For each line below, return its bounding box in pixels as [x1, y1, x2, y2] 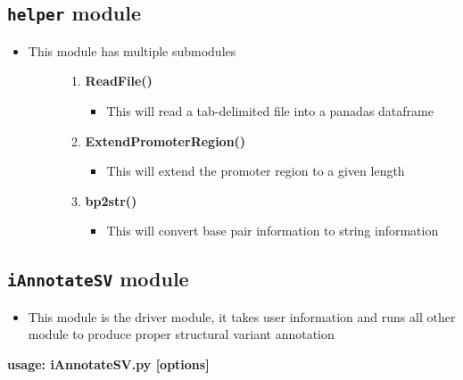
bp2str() [85, 191, 137, 210]
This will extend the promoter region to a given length [106, 161, 405, 180]
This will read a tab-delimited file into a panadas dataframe [106, 101, 434, 120]
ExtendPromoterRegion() [85, 131, 246, 150]
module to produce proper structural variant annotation [28, 325, 335, 343]
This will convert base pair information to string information [106, 221, 439, 240]
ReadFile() [85, 71, 153, 90]
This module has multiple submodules [28, 41, 236, 60]
